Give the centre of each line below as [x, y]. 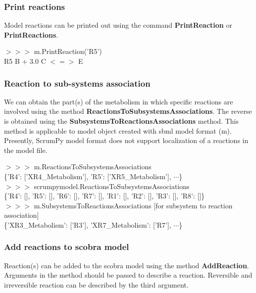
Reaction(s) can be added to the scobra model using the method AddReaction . [127, 265]
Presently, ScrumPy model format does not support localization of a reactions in [126, 140]
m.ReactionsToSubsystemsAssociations [93, 167]
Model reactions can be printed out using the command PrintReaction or [118, 25]
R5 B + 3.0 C [25, 61]
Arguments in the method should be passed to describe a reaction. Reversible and [128, 275]
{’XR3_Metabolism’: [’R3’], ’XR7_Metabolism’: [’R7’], [88, 224]
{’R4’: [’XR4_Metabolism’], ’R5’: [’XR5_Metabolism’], [88, 176]
